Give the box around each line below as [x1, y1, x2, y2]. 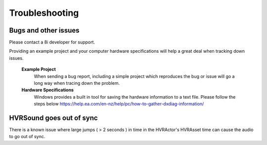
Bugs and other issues [9, 26, 80, 35]
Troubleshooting [9, 7, 79, 18]
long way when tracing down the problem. [34, 80, 120, 86]
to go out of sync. [9, 134, 45, 140]
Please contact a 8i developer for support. [9, 39, 95, 45]
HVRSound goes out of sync [9, 114, 98, 122]
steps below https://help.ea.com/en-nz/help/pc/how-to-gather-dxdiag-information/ [34, 101, 204, 107]
